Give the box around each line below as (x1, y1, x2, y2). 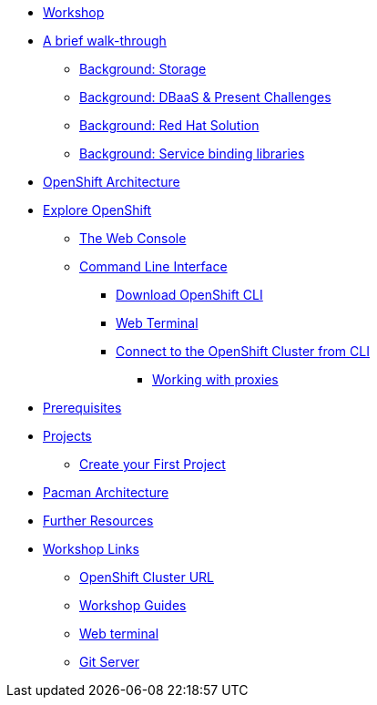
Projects (43, 428, 92, 444)
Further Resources (43, 513, 154, 528)
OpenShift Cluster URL (79, 569, 215, 585)
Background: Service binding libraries (79, 146, 305, 161)
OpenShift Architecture (43, 174, 180, 189)
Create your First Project (79, 456, 226, 472)
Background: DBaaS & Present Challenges (79, 89, 331, 105)
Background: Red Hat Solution (79, 117, 260, 133)
